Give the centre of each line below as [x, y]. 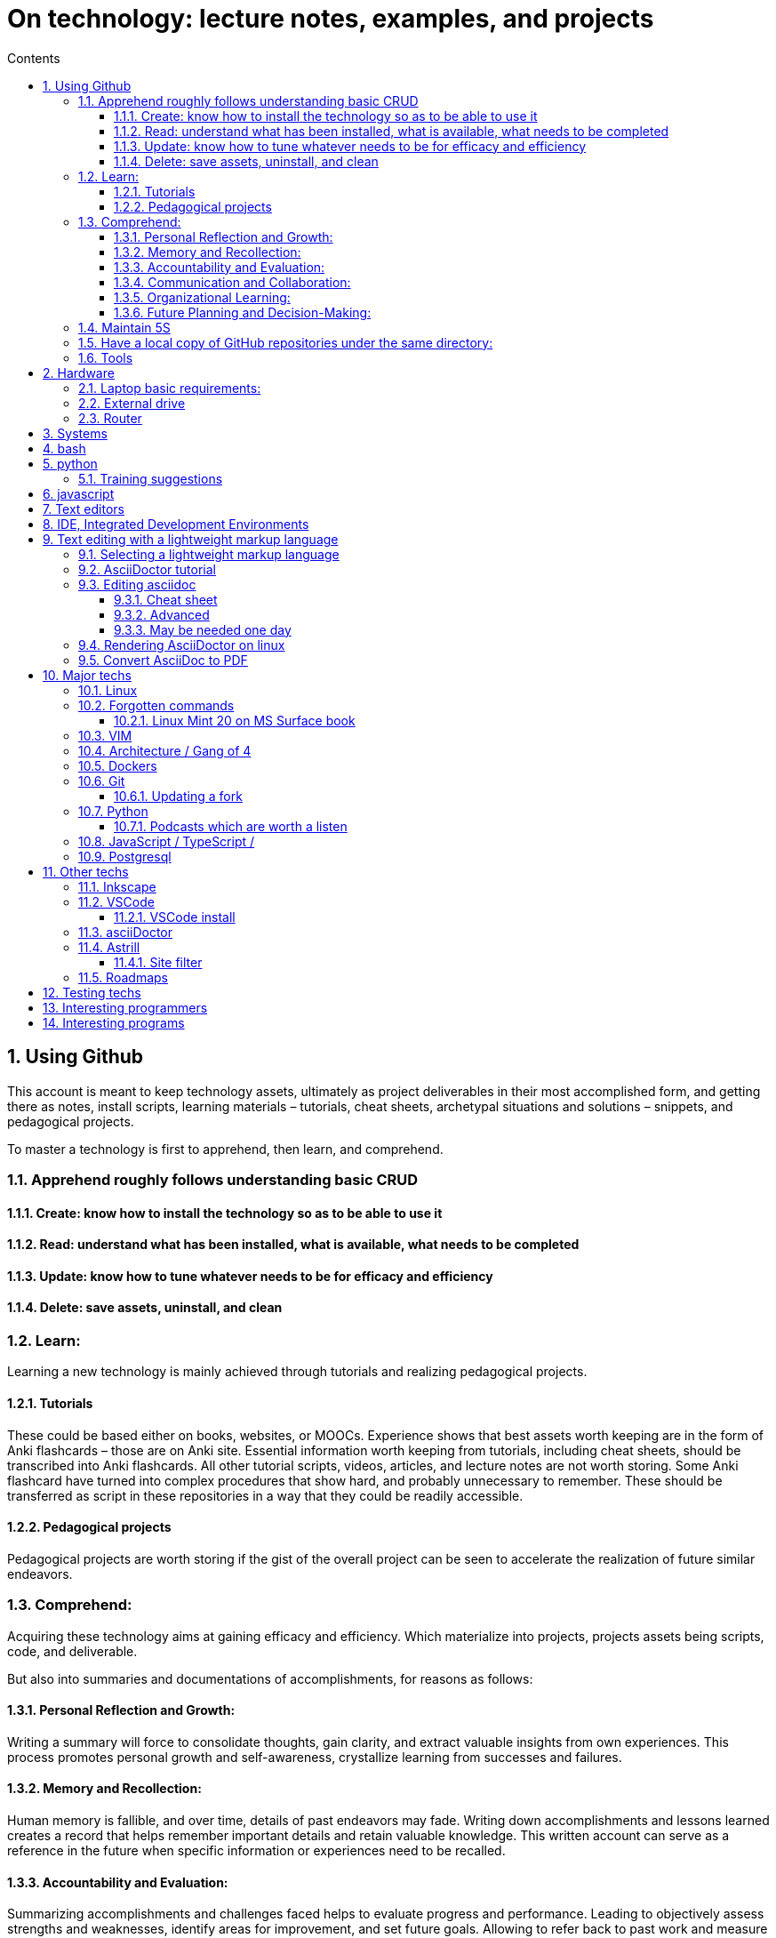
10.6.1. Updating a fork [178, 796]
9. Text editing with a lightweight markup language [191, 539]
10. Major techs [87, 675]
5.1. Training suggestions [151, 478]
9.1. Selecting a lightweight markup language [209, 554]
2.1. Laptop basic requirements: [170, 388]
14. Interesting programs [114, 1022]
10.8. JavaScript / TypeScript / [167, 841]
